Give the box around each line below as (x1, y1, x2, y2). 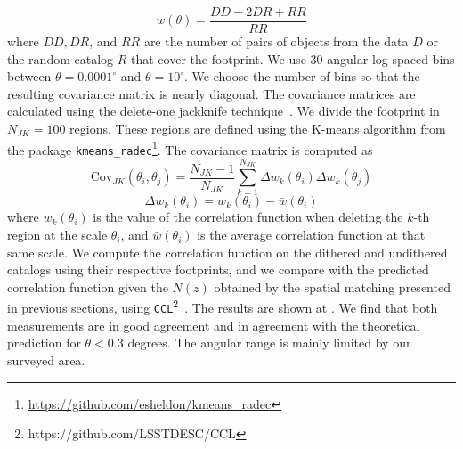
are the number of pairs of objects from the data (143, 32, 409, 51)
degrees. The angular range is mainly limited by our (127, 333, 411, 352)
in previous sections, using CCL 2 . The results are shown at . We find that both (7, 296, 438, 317)
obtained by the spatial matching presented (214, 277, 451, 296)
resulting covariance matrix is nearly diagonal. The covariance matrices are (7, 84, 416, 102)
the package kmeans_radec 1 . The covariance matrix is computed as (7, 137, 373, 159)
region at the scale (7, 225, 108, 244)
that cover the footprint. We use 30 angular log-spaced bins (131, 49, 455, 68)
